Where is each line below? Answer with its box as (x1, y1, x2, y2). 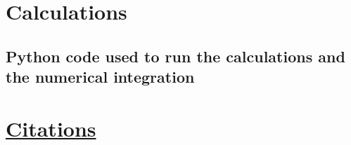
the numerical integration (6, 66, 195, 88)
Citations (6, 113, 96, 142)
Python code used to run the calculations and (6, 45, 345, 67)
